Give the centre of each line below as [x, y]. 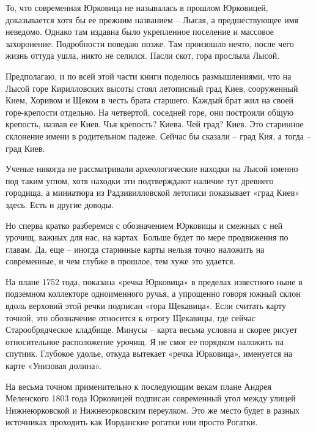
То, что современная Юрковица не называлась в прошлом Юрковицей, [137, 7]
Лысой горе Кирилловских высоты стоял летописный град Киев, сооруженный [152, 88]
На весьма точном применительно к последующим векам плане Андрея [138, 386]
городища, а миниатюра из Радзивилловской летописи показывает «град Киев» [153, 192]
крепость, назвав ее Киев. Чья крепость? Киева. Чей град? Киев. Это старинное [155, 124]
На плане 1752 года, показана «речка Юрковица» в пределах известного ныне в [154, 281]
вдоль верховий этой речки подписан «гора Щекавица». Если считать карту [146, 306]
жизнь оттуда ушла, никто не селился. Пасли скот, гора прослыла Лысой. [143, 55]
